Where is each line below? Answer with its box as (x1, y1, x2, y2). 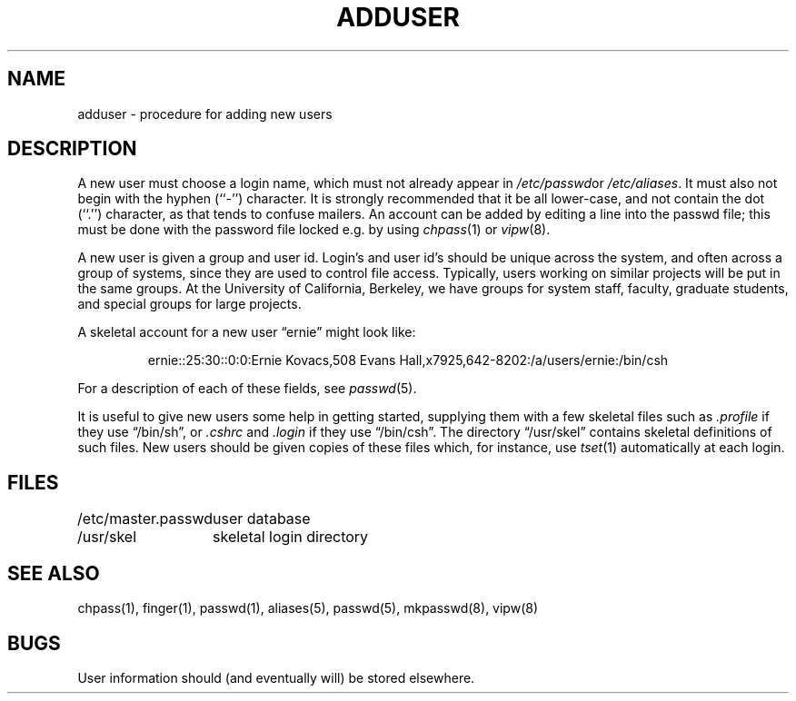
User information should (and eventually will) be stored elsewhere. (77, 669, 475, 686)
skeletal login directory (213, 528, 369, 547)
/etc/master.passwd (77, 509, 214, 528)
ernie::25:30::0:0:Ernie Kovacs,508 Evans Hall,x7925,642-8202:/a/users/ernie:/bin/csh (147, 352, 669, 369)
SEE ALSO (7, 561, 100, 585)
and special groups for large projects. (77, 296, 302, 312)
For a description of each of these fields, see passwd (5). (77, 380, 417, 397)
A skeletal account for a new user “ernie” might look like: (77, 324, 416, 341)
